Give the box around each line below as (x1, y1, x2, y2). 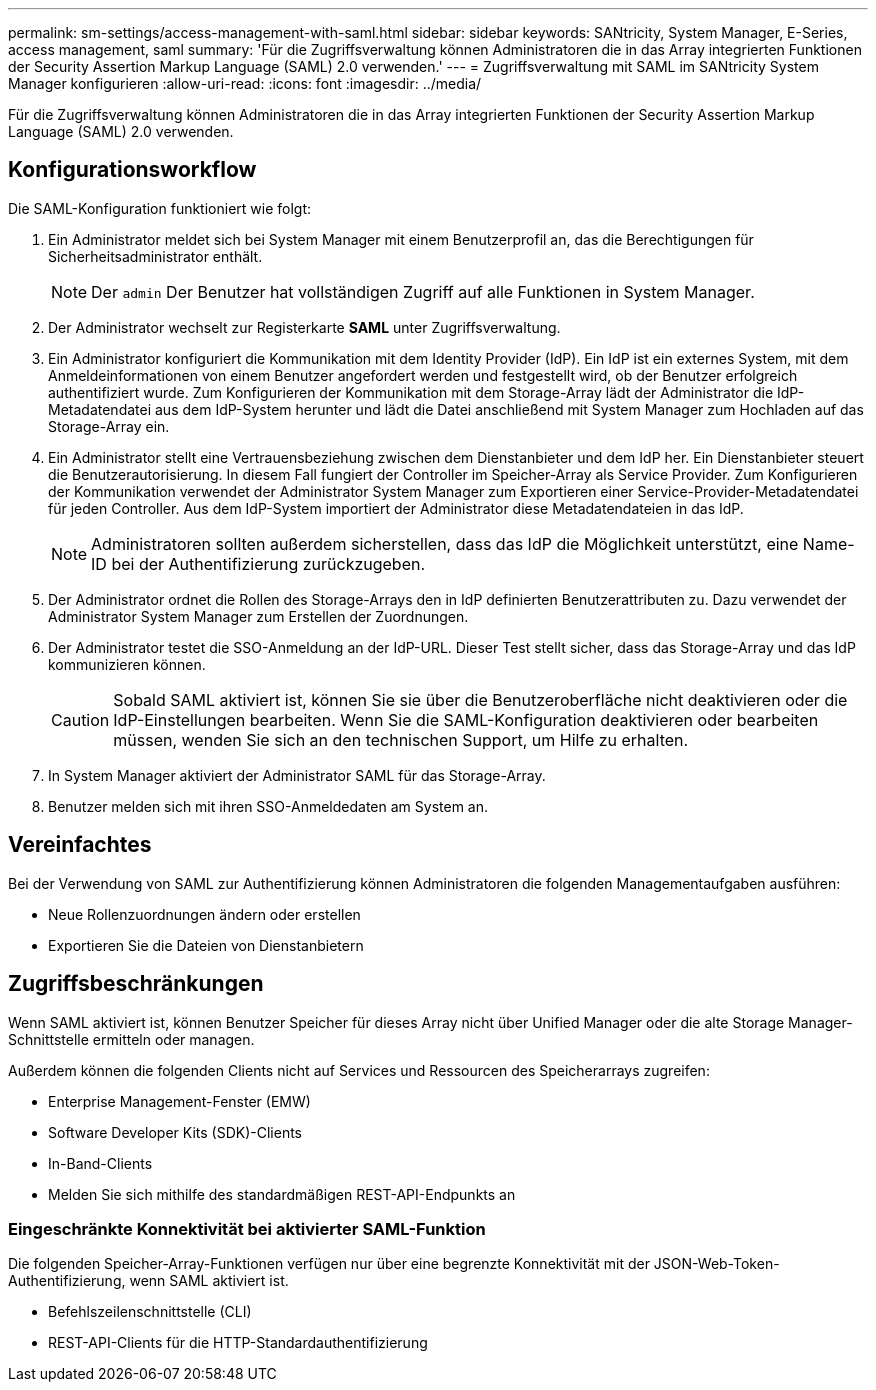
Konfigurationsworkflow (8, 157, 257, 183)
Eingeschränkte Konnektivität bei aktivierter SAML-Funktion (8, 1218, 486, 1239)
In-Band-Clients (48, 1154, 153, 1172)
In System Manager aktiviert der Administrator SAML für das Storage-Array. (48, 766, 546, 784)
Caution (51, 709, 110, 730)
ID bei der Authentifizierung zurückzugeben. (91, 553, 426, 574)
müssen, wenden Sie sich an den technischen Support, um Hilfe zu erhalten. (113, 729, 689, 750)
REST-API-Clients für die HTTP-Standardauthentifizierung (48, 1334, 428, 1352)
